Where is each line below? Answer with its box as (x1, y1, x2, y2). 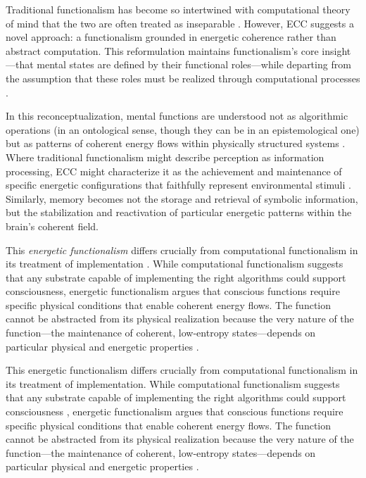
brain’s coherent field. (6, 218, 99, 233)
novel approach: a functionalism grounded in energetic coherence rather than (6, 30, 336, 44)
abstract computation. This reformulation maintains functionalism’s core (6, 43, 319, 58)
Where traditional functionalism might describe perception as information (6, 149, 324, 164)
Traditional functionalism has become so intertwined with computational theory (6, 2, 351, 16)
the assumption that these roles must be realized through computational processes (6, 70, 360, 85)
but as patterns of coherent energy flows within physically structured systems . (6, 136, 346, 151)
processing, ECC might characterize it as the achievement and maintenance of (6, 163, 342, 178)
